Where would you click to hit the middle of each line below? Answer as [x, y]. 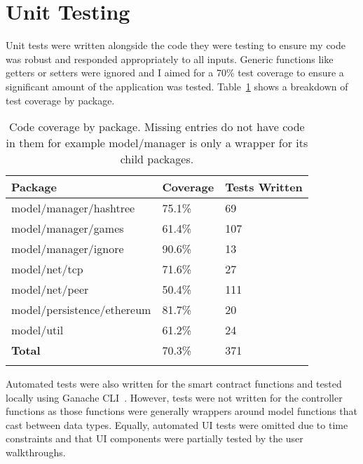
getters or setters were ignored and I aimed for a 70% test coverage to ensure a [175, 73]
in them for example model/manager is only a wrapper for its [157, 143]
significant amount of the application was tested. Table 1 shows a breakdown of [177, 86]
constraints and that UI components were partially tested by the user [155, 438]
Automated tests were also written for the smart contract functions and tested [174, 384]
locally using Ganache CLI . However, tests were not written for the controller [174, 397]
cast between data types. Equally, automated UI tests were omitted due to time [177, 424]
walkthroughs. [36, 452]
